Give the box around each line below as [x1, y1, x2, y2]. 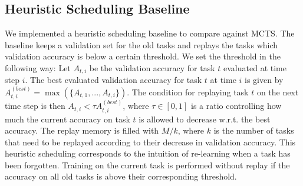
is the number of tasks [213, 124, 294, 137]
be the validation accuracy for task [89, 61, 215, 74]
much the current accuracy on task [5, 112, 130, 125]
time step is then [5, 99, 65, 112]
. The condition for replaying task [127, 85, 249, 98]
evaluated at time [223, 61, 286, 74]
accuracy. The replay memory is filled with [5, 124, 159, 137]
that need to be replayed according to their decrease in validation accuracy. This [5, 135, 296, 148]
